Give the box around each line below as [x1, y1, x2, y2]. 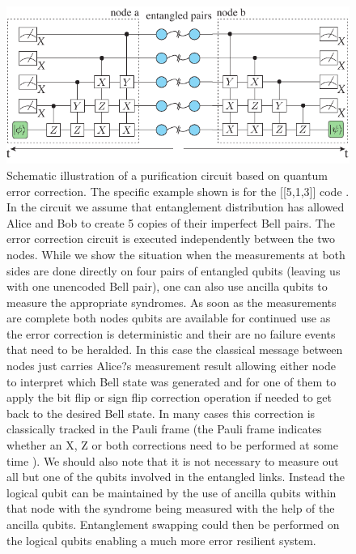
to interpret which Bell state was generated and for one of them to [6, 373, 337, 390]
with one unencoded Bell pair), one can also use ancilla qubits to [6, 278, 328, 295]
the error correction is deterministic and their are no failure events [6, 325, 336, 342]
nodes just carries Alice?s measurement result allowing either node [6, 357, 337, 374]
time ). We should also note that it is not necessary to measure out [6, 452, 339, 469]
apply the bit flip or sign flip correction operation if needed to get [6, 389, 332, 406]
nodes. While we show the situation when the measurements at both [6, 245, 345, 262]
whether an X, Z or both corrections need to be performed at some [6, 437, 338, 454]
